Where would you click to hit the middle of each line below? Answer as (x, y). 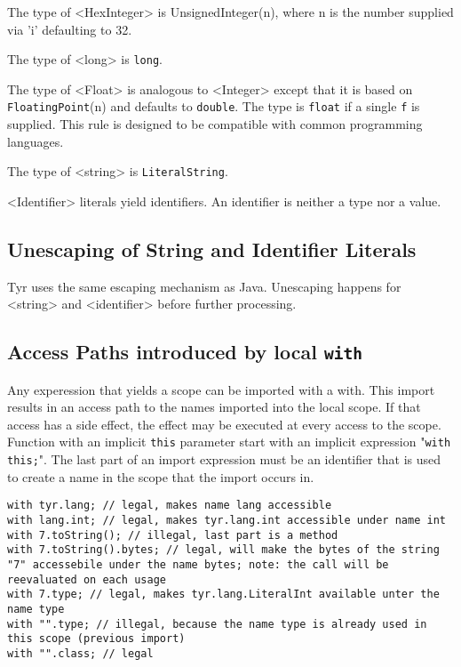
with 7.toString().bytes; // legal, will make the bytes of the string (223, 550)
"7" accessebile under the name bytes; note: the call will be (198, 565)
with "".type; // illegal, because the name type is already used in (217, 624)
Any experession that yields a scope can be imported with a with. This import (221, 389)
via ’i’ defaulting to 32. (70, 29)
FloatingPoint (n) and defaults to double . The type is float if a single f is (214, 106)
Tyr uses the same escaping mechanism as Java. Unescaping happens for (204, 286)
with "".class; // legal (80, 653)
